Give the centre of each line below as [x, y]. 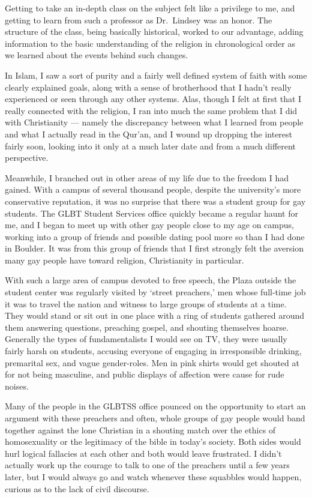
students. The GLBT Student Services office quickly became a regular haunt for [151, 213]
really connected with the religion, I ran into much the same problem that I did [151, 110]
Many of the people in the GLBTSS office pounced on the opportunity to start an [155, 406]
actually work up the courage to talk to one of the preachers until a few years [147, 465]
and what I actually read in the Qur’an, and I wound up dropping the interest [149, 134]
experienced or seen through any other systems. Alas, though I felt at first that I [153, 99]
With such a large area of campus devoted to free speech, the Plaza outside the [151, 280]
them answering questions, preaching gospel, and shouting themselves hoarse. [147, 327]
